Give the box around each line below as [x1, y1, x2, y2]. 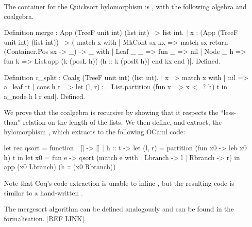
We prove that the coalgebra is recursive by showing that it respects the [4, 107, 218, 117]
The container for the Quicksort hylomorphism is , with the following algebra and [4, 1, 247, 11]
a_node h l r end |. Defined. [4, 91, 85, 101]
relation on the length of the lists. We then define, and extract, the [23, 116, 222, 127]
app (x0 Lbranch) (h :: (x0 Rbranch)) [4, 162, 116, 172]
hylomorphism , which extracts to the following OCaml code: [4, 126, 185, 136]
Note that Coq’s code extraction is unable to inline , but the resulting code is [4, 178, 235, 188]
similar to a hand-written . [4, 187, 83, 197]
